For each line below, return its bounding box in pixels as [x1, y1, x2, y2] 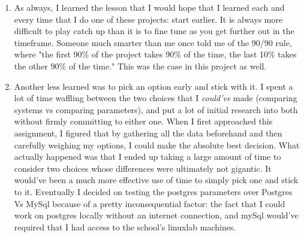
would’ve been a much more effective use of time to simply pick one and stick [14, 174, 299, 186]
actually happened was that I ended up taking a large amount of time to [14, 150, 281, 163]
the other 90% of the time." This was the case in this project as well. [14, 59, 267, 72]
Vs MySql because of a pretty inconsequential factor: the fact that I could [14, 197, 285, 209]
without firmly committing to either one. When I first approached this [14, 115, 273, 127]
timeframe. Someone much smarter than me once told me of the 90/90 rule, [14, 36, 292, 48]
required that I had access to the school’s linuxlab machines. [14, 220, 236, 233]
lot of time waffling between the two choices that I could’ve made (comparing [14, 92, 297, 104]
